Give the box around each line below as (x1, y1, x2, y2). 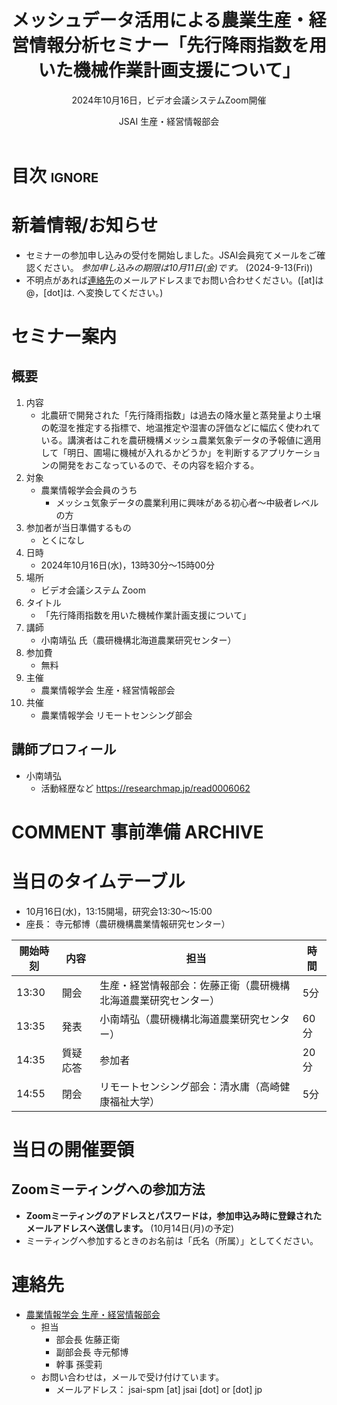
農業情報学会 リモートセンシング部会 (40, 709, 193, 721)
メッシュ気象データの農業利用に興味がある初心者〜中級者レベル (55, 496, 319, 508)
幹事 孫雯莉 (55, 1358, 103, 1370)
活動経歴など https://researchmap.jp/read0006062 (40, 782, 251, 794)
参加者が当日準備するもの (25, 521, 132, 533)
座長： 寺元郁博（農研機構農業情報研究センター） (25, 917, 231, 930)
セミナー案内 (11, 326, 118, 348)
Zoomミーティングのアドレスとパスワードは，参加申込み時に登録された (25, 1209, 323, 1221)
